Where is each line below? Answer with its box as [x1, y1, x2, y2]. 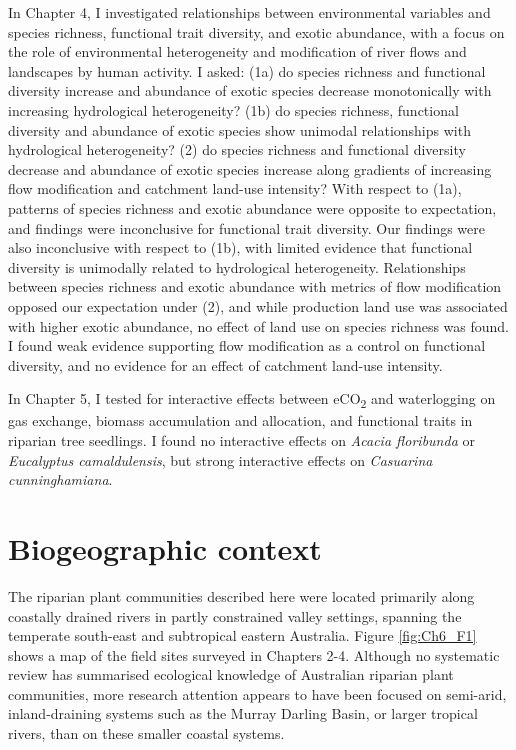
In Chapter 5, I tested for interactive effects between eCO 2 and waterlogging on [8, 388, 496, 412]
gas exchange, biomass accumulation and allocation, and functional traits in [8, 410, 473, 431]
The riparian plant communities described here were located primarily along [8, 585, 475, 606]
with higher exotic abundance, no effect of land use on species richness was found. [8, 315, 510, 336]
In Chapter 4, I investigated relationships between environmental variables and [8, 2, 491, 22]
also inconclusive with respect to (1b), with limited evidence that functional [8, 237, 473, 258]
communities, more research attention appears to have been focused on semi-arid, [8, 683, 507, 704]
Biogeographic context [8, 527, 322, 568]
